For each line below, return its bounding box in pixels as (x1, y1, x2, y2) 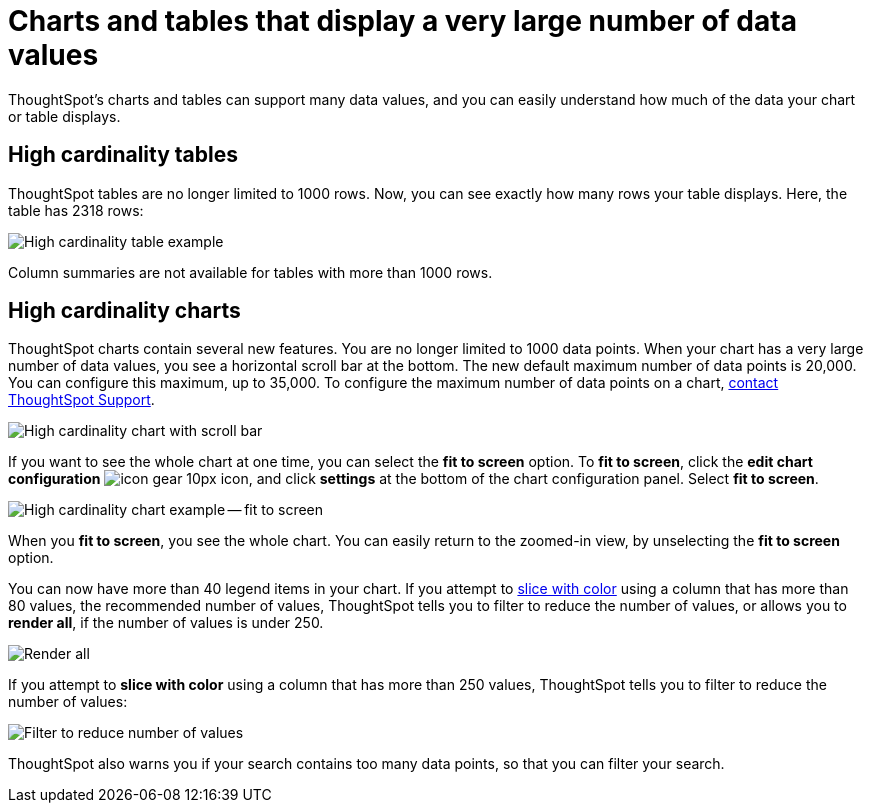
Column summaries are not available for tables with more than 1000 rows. (8, 263, 493, 281)
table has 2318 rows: (8, 201, 144, 219)
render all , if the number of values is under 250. (8, 614, 324, 632)
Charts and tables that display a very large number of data (8, 4, 797, 38)
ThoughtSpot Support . (8, 391, 155, 409)
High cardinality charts (8, 298, 241, 324)
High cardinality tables (8, 142, 239, 168)
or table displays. (8, 107, 121, 125)
